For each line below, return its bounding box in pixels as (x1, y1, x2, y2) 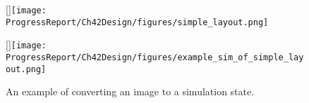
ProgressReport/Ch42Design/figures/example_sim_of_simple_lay (6, 52, 304, 62)
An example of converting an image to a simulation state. (6, 84, 255, 99)
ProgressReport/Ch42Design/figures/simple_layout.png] (6, 17, 269, 27)
